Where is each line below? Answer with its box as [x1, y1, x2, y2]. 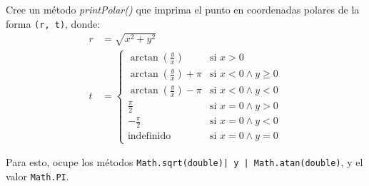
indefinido [127, 130, 171, 141]
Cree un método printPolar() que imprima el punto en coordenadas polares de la [6, 2, 360, 16]
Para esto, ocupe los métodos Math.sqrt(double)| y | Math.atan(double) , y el [6, 155, 363, 170]
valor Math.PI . [6, 168, 69, 183]
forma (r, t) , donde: [6, 16, 101, 31]
